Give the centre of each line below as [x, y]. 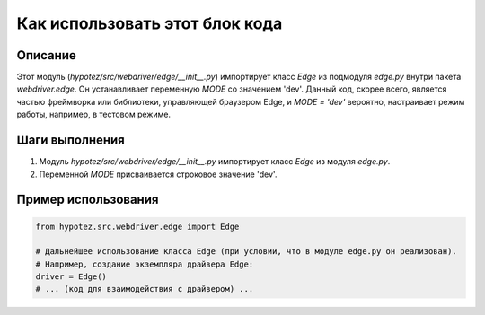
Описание [46, 55]
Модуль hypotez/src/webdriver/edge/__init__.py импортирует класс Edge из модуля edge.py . [215, 162]
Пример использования [88, 200]
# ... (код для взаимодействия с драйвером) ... [145, 289]
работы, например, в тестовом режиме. [93, 114]
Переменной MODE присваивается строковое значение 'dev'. [158, 174]
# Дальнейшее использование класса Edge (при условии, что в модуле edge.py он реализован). [246, 252]
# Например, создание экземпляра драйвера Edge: [145, 264]
